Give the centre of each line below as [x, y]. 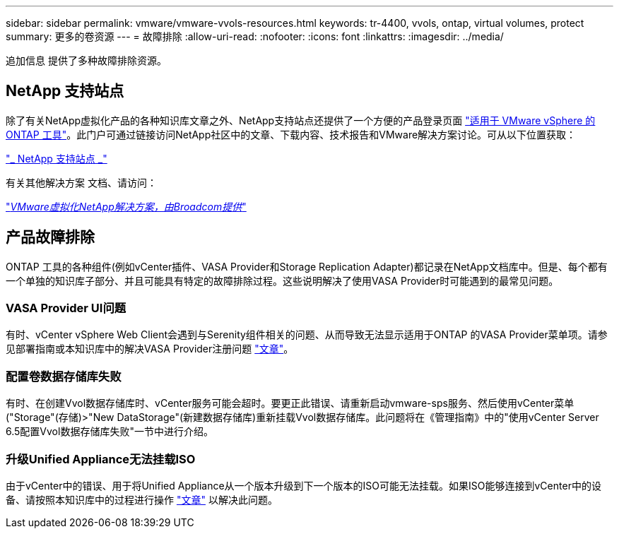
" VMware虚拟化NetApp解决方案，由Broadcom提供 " [126, 206]
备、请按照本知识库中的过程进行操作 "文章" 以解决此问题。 [142, 499]
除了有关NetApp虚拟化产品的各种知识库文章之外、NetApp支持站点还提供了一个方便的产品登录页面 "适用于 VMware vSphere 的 [301, 120]
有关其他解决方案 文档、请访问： [81, 182]
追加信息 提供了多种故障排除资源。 [86, 60]
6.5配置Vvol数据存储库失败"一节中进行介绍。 [110, 432]
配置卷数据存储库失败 [64, 376]
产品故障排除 [50, 237]
